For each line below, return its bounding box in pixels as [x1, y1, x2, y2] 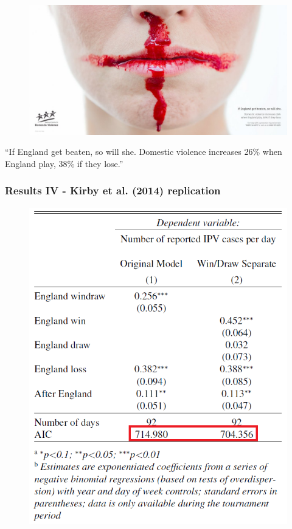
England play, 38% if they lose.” [5, 157, 123, 169]
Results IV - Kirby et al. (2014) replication [5, 183, 221, 198]
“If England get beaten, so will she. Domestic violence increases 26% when [5, 145, 282, 158]
